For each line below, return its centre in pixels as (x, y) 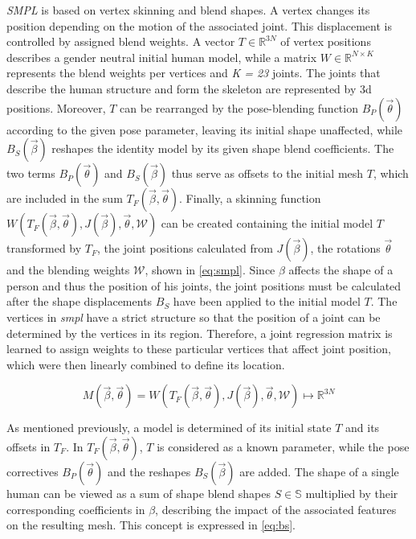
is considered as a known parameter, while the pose (283, 446)
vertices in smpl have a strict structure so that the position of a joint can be (194, 317)
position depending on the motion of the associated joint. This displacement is (199, 25)
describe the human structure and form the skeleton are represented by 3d (189, 88)
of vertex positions (326, 41)
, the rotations (345, 248)
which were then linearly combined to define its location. (146, 364)
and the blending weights (68, 270)
